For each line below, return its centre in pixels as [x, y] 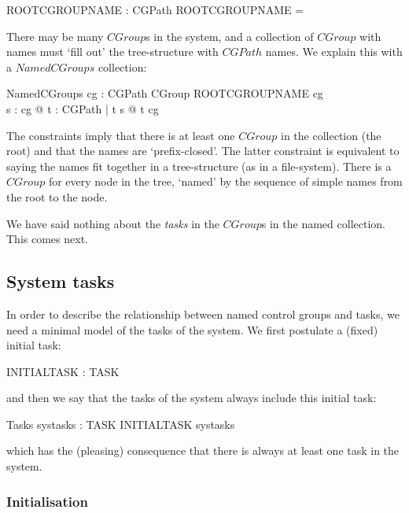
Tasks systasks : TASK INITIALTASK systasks [121, 424]
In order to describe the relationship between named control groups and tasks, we [203, 314]
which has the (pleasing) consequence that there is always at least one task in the [203, 450]
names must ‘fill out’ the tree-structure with [112, 52]
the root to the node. [57, 196]
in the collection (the [331, 135]
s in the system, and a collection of [230, 36]
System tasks [61, 281]
